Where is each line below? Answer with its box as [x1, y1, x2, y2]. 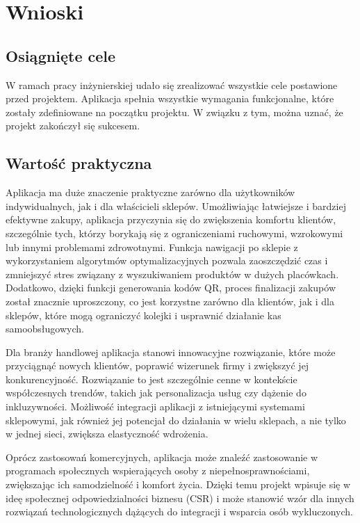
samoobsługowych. [6, 321, 84, 336]
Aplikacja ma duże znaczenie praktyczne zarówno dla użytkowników [6, 185, 295, 200]
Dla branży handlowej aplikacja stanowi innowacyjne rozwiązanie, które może [6, 344, 336, 359]
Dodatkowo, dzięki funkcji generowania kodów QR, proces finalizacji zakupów [6, 280, 336, 295]
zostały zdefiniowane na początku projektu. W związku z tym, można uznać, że [6, 104, 343, 119]
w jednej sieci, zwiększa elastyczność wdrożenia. [6, 426, 208, 441]
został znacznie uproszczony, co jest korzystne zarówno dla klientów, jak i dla [6, 293, 334, 308]
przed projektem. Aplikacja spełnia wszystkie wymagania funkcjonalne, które [6, 91, 334, 106]
